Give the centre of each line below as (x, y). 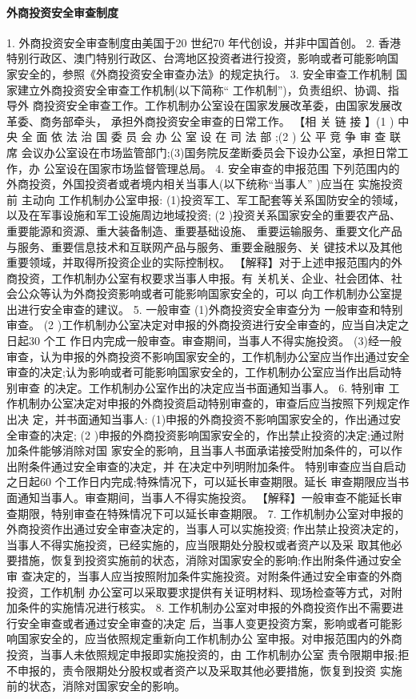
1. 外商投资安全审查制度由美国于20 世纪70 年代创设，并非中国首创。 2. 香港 (204, 42)
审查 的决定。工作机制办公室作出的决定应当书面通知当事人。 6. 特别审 (201, 387)
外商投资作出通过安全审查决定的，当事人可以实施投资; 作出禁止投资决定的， (206, 529)
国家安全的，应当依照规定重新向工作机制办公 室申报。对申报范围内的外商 (210, 639)
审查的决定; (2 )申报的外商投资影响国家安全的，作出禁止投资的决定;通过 (205, 434)
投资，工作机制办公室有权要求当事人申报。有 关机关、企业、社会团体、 (204, 277)
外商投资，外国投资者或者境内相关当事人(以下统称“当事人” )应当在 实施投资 (205, 184)
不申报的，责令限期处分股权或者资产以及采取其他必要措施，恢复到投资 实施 (204, 670)
